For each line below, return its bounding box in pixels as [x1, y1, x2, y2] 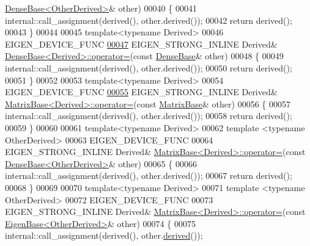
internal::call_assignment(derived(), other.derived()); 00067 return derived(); [5, 169, 292, 182]
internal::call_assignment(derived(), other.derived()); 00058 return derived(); [5, 109, 292, 122]
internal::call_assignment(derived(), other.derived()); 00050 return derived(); [5, 61, 292, 74]
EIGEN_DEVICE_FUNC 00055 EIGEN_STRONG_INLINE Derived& [5, 85, 278, 98]
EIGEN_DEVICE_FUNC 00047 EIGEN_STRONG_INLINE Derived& [5, 37, 278, 50]
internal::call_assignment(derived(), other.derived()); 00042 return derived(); [5, 13, 292, 26]
